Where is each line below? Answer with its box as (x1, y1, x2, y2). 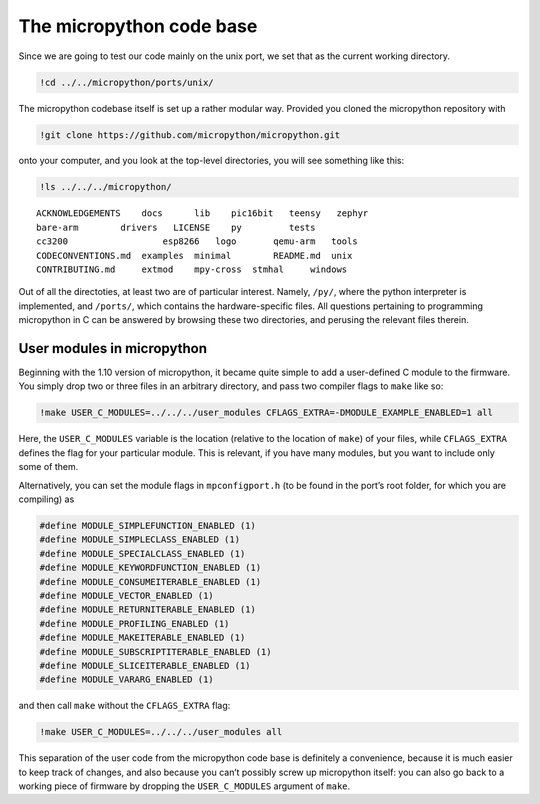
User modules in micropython (18, 340, 207, 357)
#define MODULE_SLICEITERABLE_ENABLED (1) (39, 660, 251, 671)
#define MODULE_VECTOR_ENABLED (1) (39, 590, 214, 601)
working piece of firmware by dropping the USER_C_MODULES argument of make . (18, 780, 351, 792)
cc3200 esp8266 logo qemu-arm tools (36, 236, 359, 247)
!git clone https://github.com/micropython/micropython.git (39, 129, 341, 140)
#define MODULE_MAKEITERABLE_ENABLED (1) (39, 632, 246, 644)
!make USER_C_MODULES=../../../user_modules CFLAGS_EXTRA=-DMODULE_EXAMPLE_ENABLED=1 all (39, 407, 494, 419)
